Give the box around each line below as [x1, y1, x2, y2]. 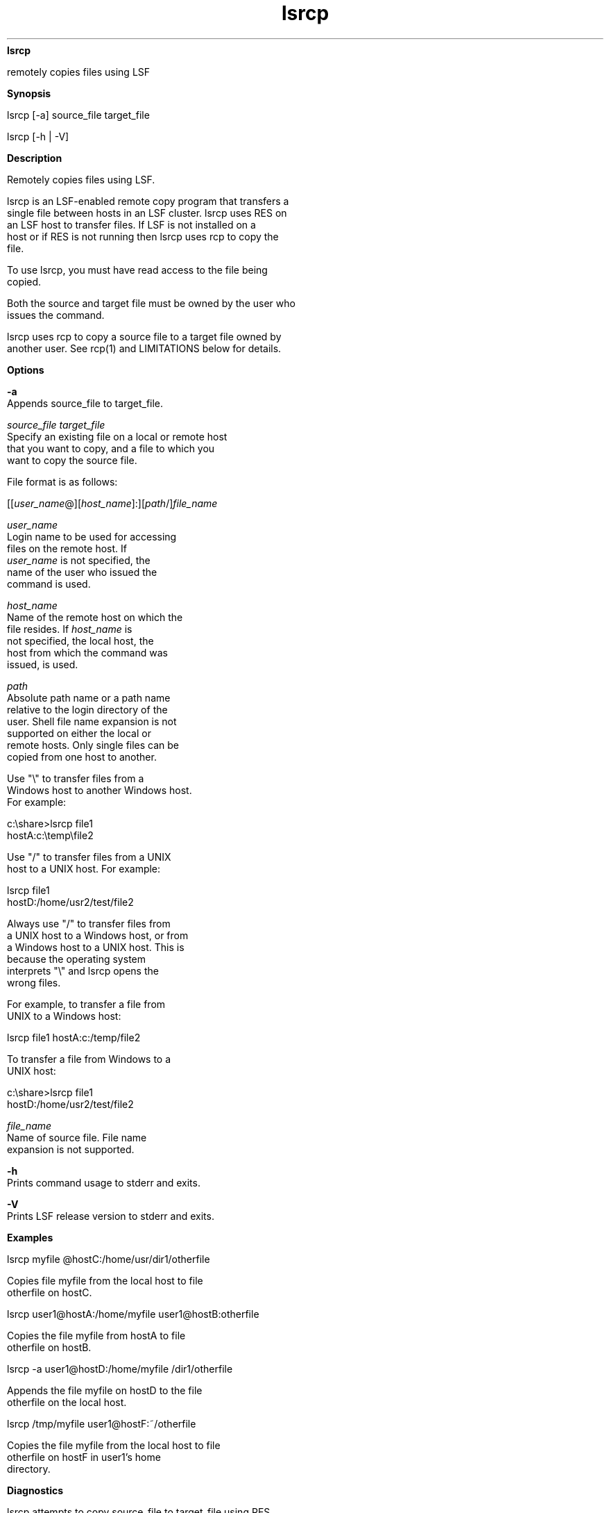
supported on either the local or [7, 727, 151, 739]
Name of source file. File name [7, 1131, 147, 1143]
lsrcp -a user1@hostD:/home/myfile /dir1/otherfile [7, 1362, 233, 1375]
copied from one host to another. [7, 750, 157, 763]
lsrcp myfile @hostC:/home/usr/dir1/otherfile [7, 1252, 210, 1265]
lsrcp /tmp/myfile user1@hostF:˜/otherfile [7, 1417, 196, 1430]
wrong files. [7, 976, 61, 989]
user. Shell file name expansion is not [7, 715, 177, 727]
